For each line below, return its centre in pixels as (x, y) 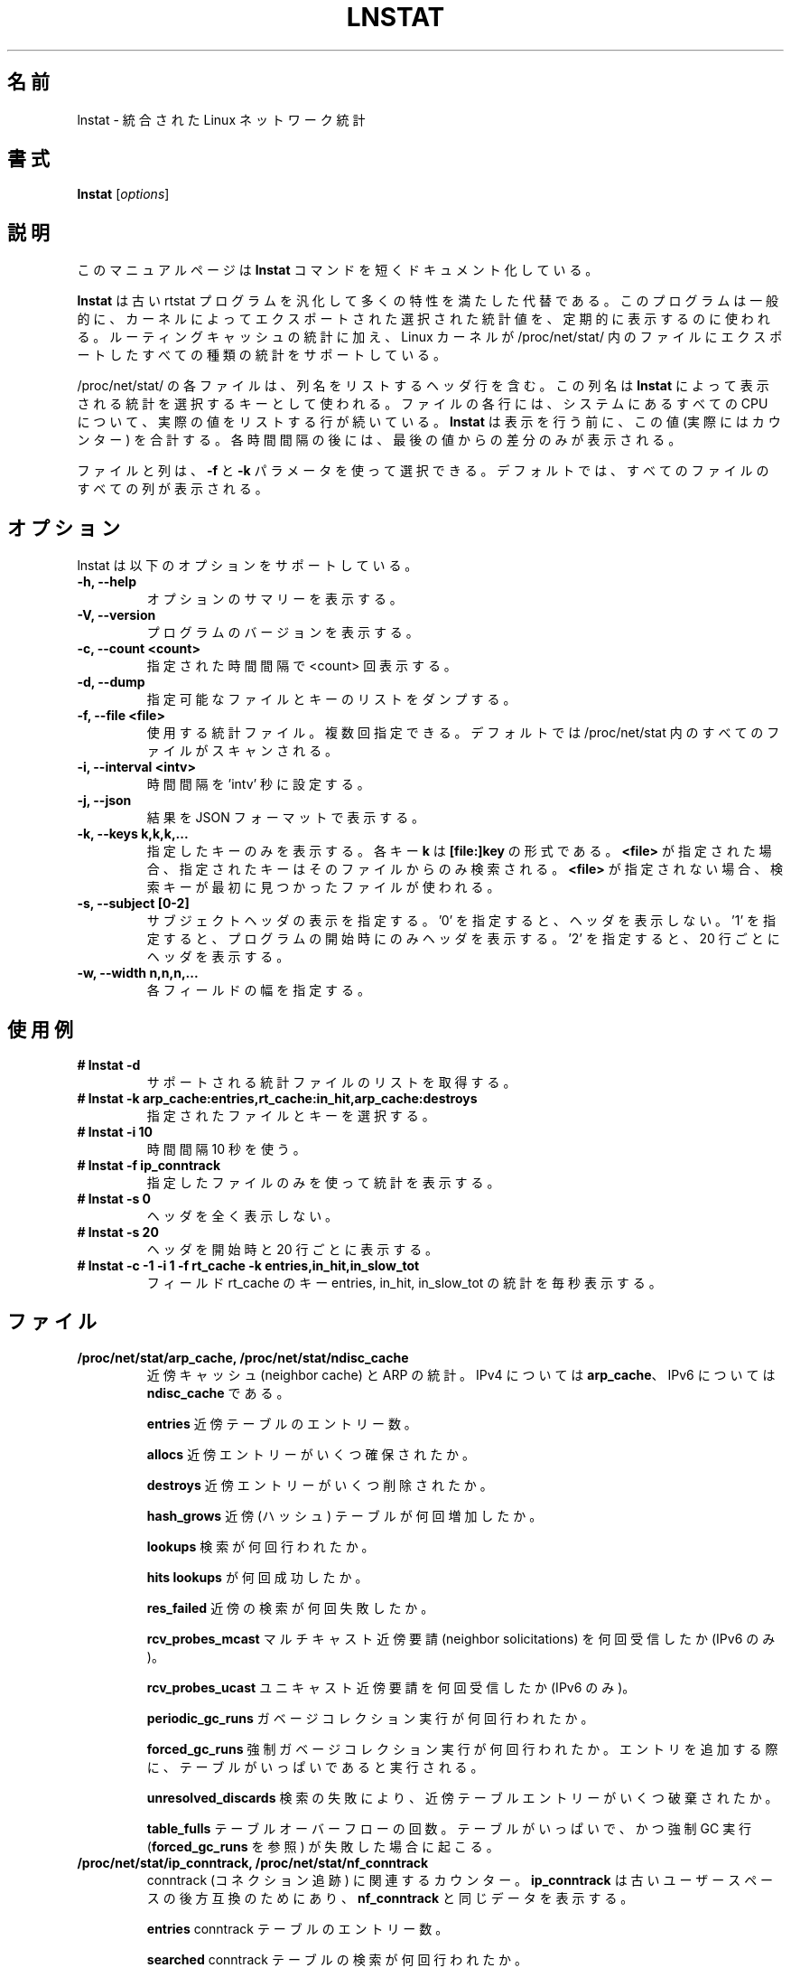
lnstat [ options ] (123, 194)
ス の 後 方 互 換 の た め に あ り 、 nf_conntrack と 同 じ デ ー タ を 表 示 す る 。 (390, 1898)
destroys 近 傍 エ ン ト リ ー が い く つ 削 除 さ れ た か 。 (320, 1485)
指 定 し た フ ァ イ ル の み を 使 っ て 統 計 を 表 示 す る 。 (323, 1182)
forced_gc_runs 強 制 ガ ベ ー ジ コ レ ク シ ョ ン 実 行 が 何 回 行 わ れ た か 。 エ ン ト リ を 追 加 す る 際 (462, 1748)
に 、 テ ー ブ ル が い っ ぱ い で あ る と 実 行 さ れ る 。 (315, 1767)
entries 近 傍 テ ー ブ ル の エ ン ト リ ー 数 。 (282, 1423)
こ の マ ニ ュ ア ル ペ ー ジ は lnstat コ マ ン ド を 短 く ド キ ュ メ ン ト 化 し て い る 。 (338, 270)
